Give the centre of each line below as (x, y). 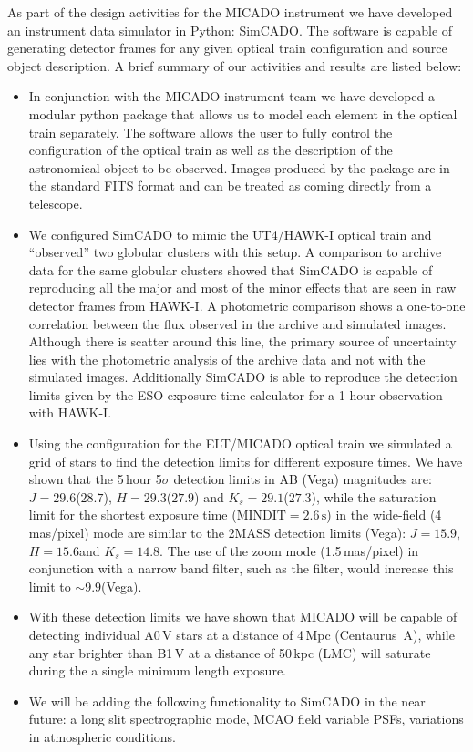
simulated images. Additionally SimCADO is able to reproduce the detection (243, 377)
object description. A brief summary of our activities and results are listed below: (235, 65)
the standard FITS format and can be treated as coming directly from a (230, 185)
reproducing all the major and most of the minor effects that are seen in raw (242, 288)
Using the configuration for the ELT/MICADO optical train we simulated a (240, 443)
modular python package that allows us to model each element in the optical (243, 113)
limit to (50, 586)
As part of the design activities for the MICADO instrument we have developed (230, 12)
